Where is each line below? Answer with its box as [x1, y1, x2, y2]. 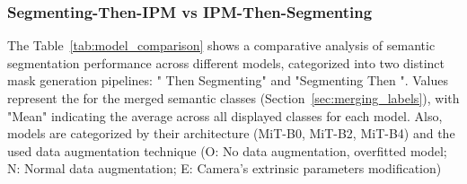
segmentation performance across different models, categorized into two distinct [7, 53, 445, 72]
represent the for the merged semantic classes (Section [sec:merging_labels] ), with [7, 89, 460, 107]
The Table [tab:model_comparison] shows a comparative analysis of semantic [7, 36, 436, 55]
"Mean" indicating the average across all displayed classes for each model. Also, [7, 106, 443, 125]
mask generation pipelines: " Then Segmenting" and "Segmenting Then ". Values [7, 71, 448, 90]
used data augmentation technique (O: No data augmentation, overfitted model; [7, 141, 447, 160]
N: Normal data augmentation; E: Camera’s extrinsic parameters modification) [7, 159, 442, 178]
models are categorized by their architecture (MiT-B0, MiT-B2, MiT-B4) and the [7, 124, 455, 143]
